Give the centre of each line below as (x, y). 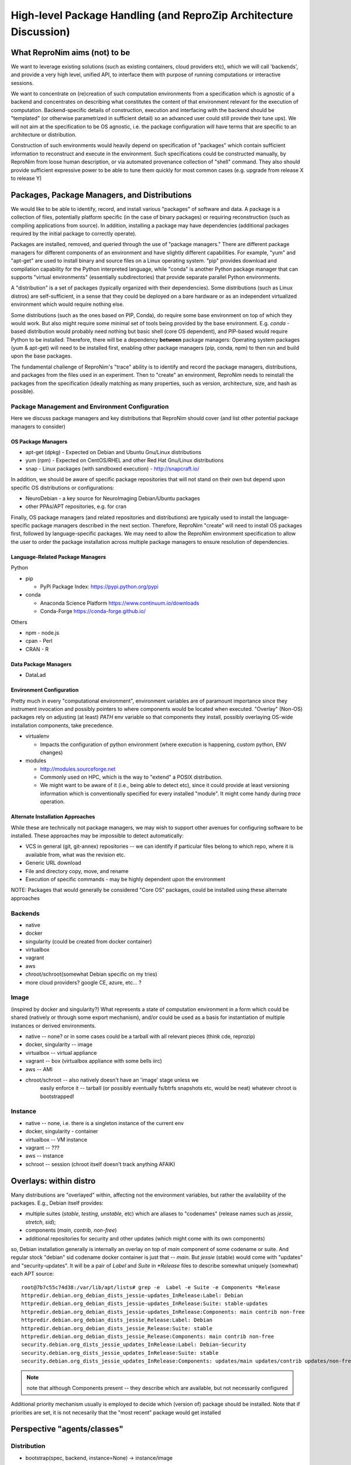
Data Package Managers (41, 664)
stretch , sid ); (41, 1222)
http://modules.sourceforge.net (78, 769)
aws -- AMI (39, 1069)
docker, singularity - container (62, 1132)
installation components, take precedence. (62, 725)
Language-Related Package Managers (58, 557)
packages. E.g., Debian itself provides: (57, 1203)
